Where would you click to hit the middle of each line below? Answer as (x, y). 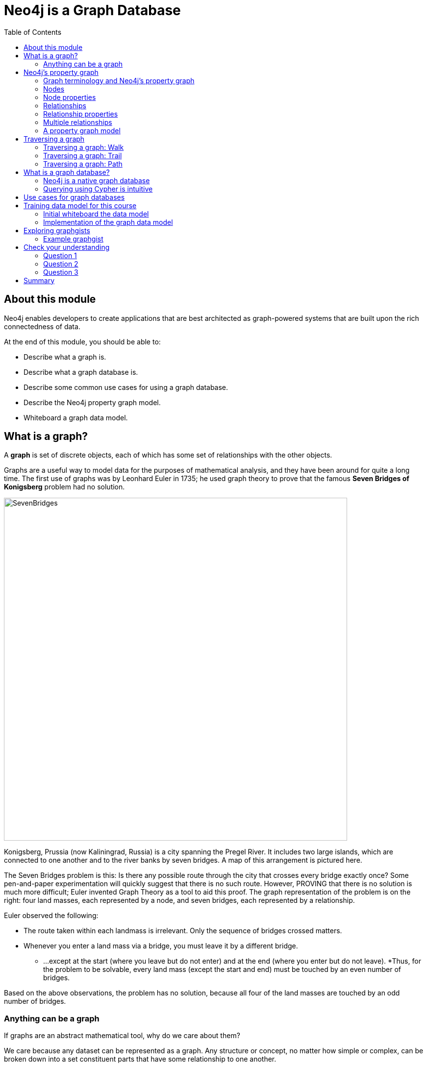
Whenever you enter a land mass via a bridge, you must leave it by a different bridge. (161, 946)
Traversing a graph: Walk (84, 147)
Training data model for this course (80, 205)
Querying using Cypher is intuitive (98, 189)
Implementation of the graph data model (108, 222)
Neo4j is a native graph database (97, 180)
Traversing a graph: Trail (83, 155)
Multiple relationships (78, 122)
